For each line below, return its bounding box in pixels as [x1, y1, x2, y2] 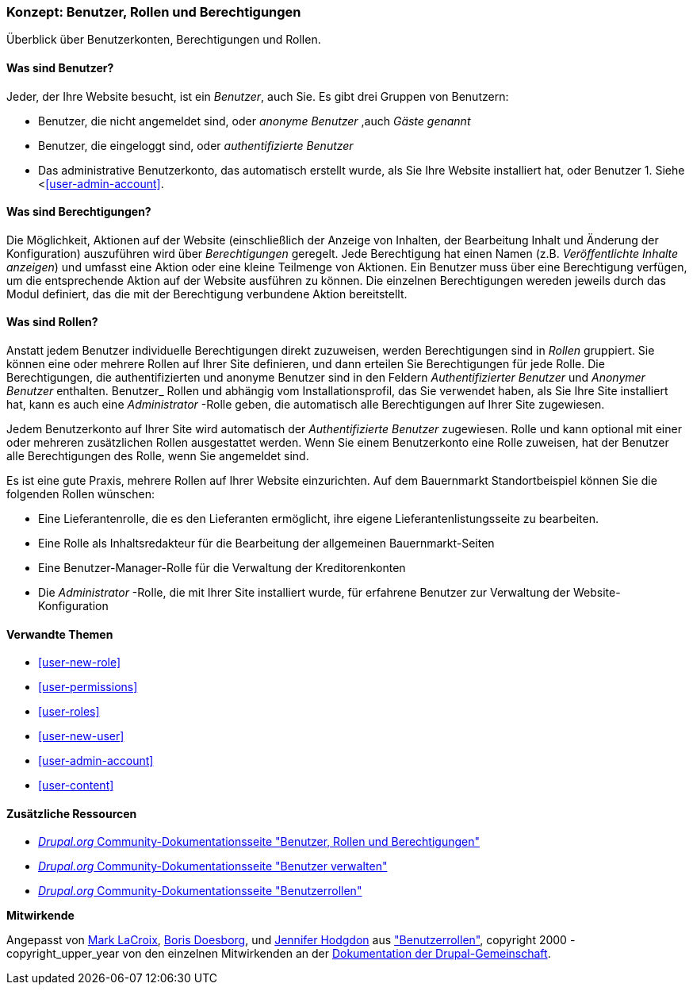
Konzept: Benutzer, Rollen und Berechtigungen [6, 4, 301, 20]
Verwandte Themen [6, 627, 113, 641]
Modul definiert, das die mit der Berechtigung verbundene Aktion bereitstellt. [6, 286, 408, 301]
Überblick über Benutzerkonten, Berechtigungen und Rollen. [6, 33, 321, 47]
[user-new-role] [38, 655, 121, 670]
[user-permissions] [38, 680, 138, 694]
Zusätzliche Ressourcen [6, 806, 137, 820]
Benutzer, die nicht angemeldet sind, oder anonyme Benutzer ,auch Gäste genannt [38, 113, 471, 128]
